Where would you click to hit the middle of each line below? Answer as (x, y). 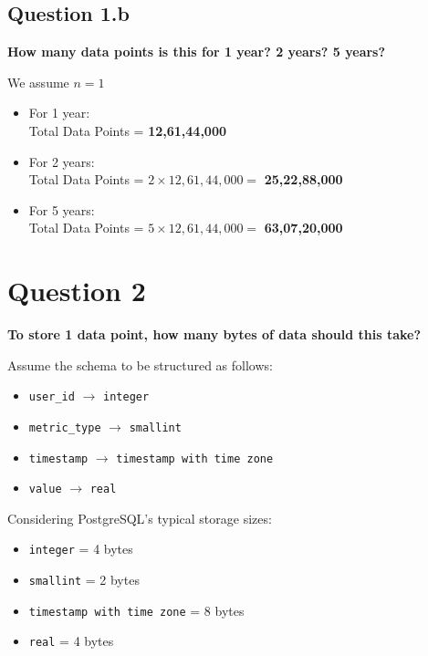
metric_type (65, 427)
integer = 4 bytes (81, 549)
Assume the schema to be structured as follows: (140, 364)
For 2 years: (62, 161)
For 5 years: (62, 209)
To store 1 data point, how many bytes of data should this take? (214, 334)
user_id (52, 397)
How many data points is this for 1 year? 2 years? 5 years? (197, 52)
